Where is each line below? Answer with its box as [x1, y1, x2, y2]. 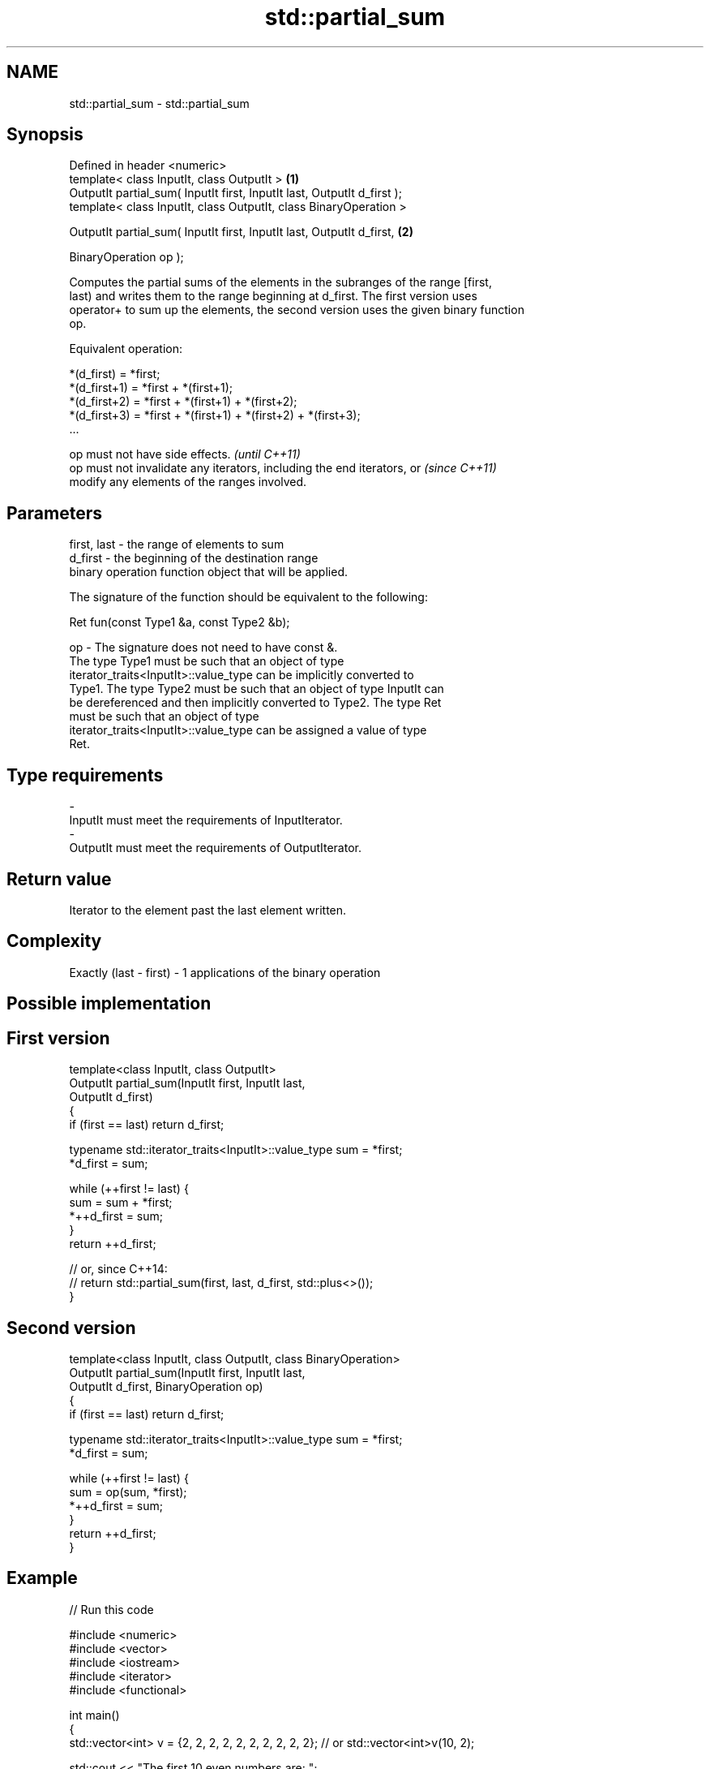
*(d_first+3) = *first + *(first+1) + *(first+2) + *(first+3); [69, 408, 361, 423]
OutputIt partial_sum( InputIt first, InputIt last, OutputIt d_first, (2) [69, 225, 413, 239]
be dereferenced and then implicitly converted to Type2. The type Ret [69, 695, 442, 710]
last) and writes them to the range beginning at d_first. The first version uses [69, 289, 477, 303]
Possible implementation [6, 993, 212, 1014]
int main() [69, 1707, 120, 1722]
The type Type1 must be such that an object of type [69, 654, 344, 669]
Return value [6, 868, 112, 889]
